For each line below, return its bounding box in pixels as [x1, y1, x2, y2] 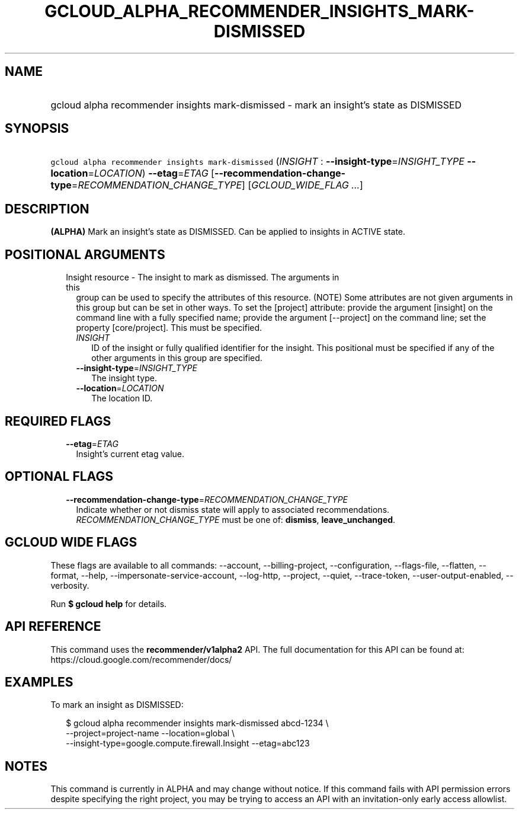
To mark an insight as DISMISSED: [50, 700, 184, 710]
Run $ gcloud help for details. [50, 598, 167, 609]
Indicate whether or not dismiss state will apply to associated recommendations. [76, 504, 390, 515]
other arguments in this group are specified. [91, 353, 262, 363]
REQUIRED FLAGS [5, 413, 111, 429]
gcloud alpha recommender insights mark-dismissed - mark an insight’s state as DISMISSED [50, 98, 462, 111]
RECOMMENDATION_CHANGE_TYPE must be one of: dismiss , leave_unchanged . [76, 514, 396, 525]
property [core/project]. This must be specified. [76, 323, 262, 333]
